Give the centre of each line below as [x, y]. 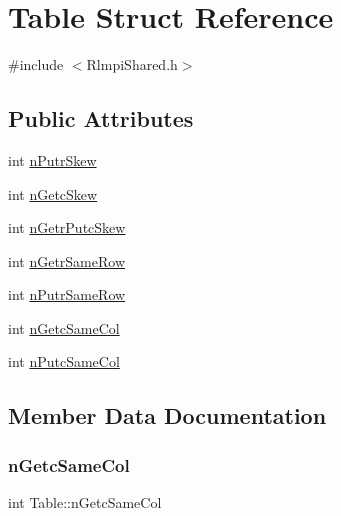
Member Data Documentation [167, 415]
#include [36, 64]
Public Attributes [101, 118]
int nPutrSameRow [67, 294]
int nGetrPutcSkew [67, 227]
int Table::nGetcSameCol [85, 502]
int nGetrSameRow [67, 260]
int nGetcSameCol [64, 327]
